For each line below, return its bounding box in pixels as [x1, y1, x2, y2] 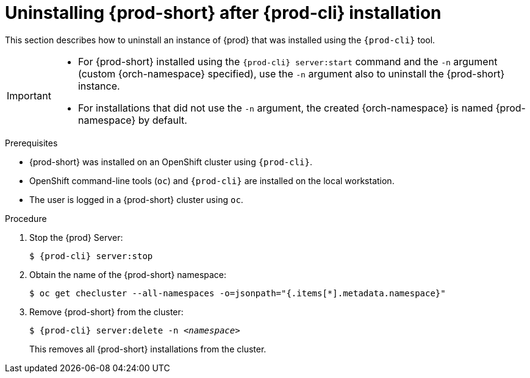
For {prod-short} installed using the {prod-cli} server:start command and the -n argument [77, 55, 498, 68]
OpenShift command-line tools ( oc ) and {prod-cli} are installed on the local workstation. [29, 175, 395, 186]
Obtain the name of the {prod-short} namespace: [29, 269, 227, 280]
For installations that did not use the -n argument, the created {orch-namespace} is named [77, 101, 493, 114]
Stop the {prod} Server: [29, 232, 123, 243]
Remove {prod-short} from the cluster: [29, 306, 184, 317]
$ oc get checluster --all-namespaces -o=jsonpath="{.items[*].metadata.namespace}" [29, 288, 446, 298]
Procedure [5, 213, 47, 224]
